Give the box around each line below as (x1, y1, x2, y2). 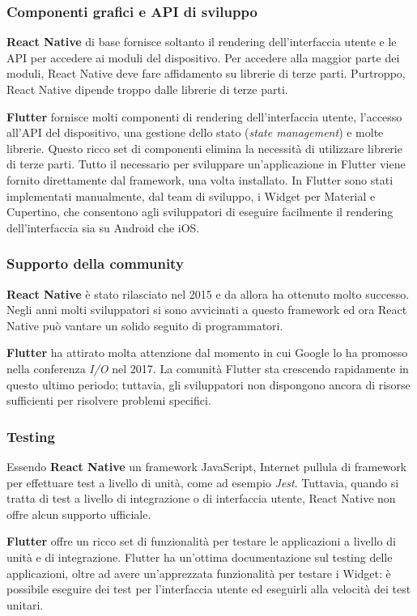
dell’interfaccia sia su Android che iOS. (6, 219, 200, 236)
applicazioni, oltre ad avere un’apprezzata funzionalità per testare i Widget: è (6, 564, 391, 581)
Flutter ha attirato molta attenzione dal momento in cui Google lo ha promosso (6, 344, 408, 361)
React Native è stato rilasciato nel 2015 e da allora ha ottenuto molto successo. (6, 285, 410, 302)
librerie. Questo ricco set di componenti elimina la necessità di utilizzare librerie (6, 139, 402, 156)
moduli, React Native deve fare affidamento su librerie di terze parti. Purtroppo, (6, 65, 406, 82)
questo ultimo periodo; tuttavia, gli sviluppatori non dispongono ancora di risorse (6, 376, 411, 393)
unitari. (6, 596, 44, 613)
